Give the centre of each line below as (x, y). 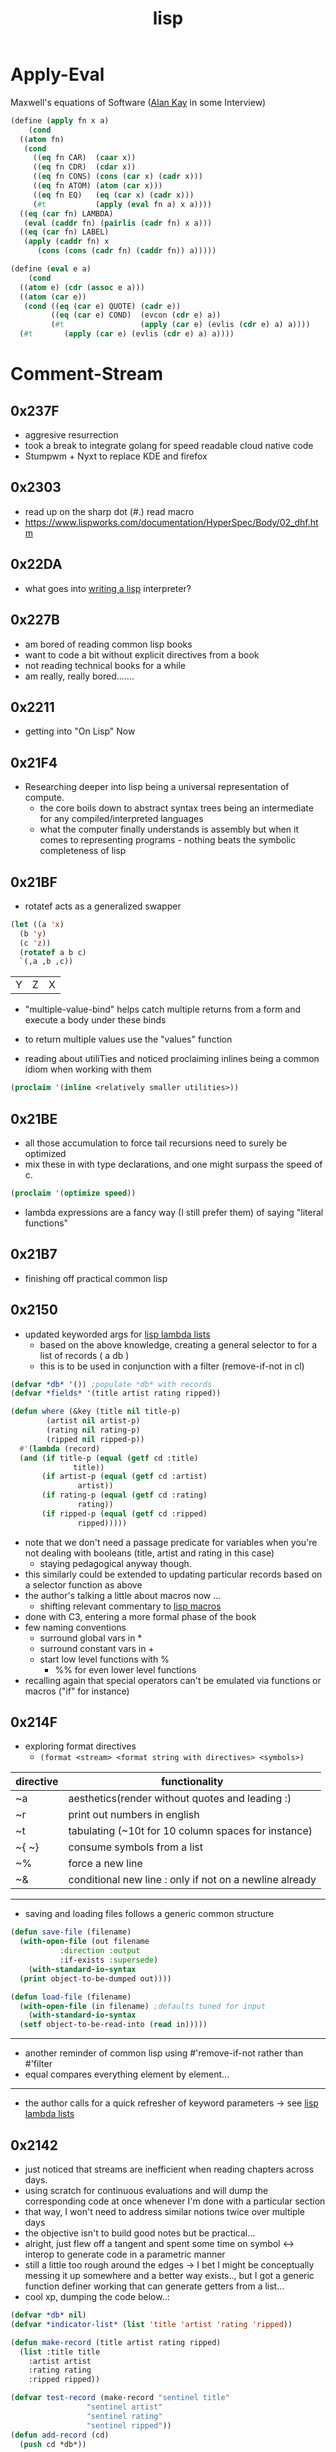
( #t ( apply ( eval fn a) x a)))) (122, 204)
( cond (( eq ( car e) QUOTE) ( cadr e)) (102, 306)
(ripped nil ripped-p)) (95, 1439)
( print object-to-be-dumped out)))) (95, 1978)
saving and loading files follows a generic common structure (149, 1914)
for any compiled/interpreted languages (121, 819)
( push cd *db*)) (53, 2444)
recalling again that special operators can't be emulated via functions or (173, 1680)
